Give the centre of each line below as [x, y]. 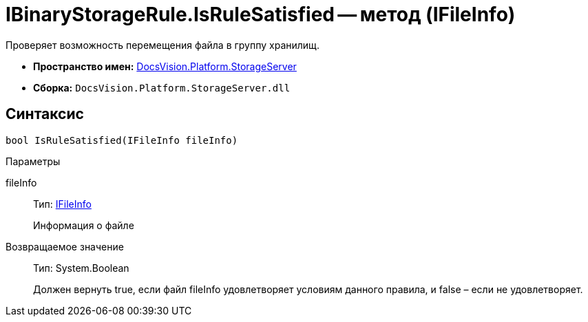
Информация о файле [84, 225]
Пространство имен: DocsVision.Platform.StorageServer [165, 66]
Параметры [33, 161]
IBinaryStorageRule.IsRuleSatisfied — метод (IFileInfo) [261, 14]
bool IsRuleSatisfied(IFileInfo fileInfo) [122, 140]
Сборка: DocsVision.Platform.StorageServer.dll [162, 87]
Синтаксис [45, 114]
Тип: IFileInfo [62, 204]
